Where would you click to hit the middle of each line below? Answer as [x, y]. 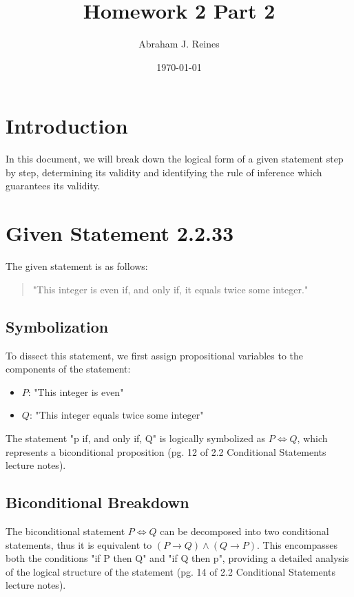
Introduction [67, 126]
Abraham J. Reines [179, 44]
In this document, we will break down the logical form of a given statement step [175, 159]
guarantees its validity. [53, 186]
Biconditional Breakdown [97, 502]
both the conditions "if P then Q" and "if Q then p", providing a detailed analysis [177, 558]
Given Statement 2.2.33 [120, 233]
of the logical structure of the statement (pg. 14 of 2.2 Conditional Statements [171, 571]
